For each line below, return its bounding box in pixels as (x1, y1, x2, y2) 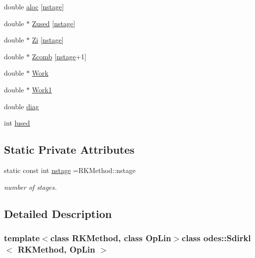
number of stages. (4, 181, 57, 192)
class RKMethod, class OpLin (50, 231, 171, 244)
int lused (4, 118, 30, 128)
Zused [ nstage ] (32, 18, 76, 28)
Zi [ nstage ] (32, 35, 64, 45)
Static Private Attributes (4, 142, 135, 157)
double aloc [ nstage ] (4, 1, 64, 11)
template (4, 231, 40, 244)
